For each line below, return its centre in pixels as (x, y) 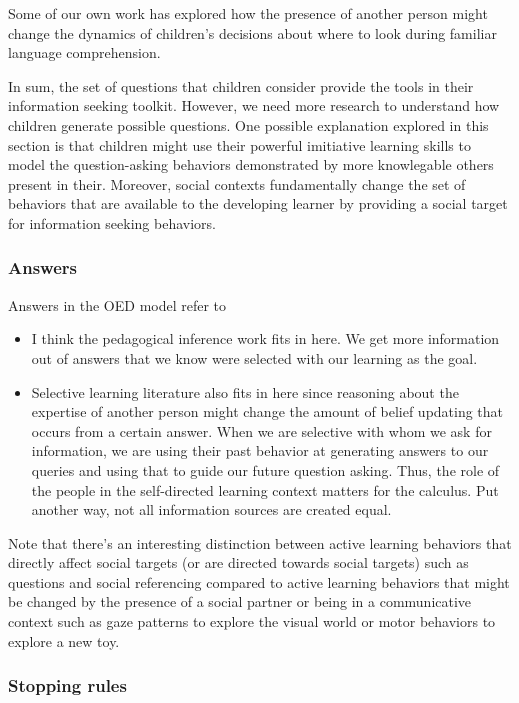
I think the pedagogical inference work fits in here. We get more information (265, 338)
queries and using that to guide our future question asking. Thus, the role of (265, 469)
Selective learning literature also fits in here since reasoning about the (245, 391)
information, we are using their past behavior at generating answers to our (260, 450)
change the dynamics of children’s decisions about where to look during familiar (252, 32)
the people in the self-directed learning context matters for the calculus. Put (265, 489)
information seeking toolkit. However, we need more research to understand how (254, 105)
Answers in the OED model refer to (117, 304)
